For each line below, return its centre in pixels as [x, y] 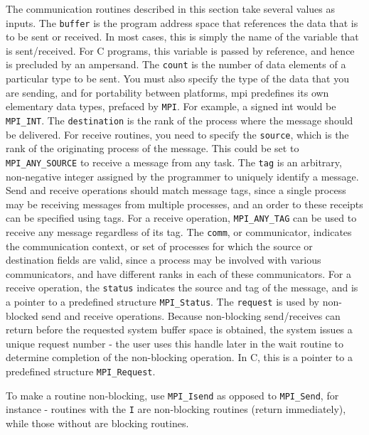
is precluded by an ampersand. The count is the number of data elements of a [176, 64]
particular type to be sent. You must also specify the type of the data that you [177, 79]
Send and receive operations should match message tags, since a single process [176, 190]
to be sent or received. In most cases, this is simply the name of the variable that [182, 37]
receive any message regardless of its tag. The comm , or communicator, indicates [179, 231]
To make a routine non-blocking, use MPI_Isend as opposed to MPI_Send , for [172, 395]
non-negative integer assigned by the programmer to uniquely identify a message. [182, 176]
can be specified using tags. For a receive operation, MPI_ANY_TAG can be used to [181, 218]
